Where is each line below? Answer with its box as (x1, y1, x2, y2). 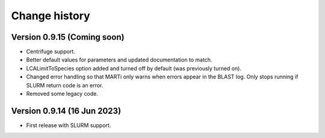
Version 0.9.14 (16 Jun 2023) (11, 105, 122, 116)
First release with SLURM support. (26, 121, 111, 129)
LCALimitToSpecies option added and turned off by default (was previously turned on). (26, 64, 242, 72)
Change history (11, 9, 90, 22)
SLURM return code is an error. (26, 81, 104, 89)
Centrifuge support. (26, 48, 75, 55)
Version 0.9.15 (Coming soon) (11, 32, 125, 42)
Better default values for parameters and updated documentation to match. (26, 56, 212, 63)
